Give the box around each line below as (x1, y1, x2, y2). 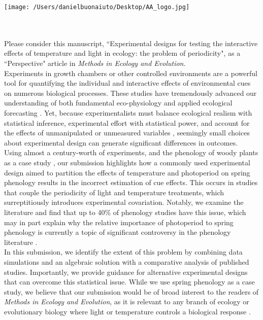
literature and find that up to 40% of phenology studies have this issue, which (4, 206, 246, 217)
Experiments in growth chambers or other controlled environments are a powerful (4, 67, 257, 78)
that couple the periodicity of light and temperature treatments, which (4, 187, 224, 197)
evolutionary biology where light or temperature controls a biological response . (4, 306, 251, 316)
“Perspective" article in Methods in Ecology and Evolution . (4, 58, 186, 68)
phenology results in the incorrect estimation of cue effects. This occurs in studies (4, 177, 258, 188)
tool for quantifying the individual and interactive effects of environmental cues (4, 78, 251, 88)
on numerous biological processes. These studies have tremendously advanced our (4, 87, 257, 98)
